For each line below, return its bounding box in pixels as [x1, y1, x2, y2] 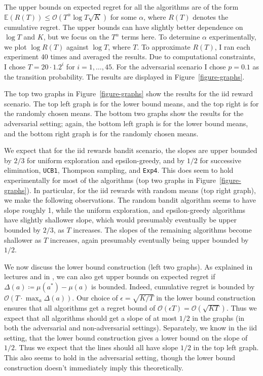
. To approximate [137, 41, 191, 52]
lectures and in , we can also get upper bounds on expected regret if [4, 271, 215, 282]
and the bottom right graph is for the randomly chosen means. [4, 128, 199, 138]
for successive [200, 155, 241, 165]
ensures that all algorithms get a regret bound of [4, 302, 156, 313]
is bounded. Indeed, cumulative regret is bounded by [91, 281, 255, 291]
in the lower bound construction [156, 292, 255, 303]
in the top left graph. [193, 342, 259, 353]
